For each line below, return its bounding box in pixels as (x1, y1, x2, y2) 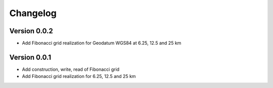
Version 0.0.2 (9, 27, 53, 35)
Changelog (9, 8, 57, 19)
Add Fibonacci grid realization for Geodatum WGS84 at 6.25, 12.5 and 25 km (22, 40, 181, 46)
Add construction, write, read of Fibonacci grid (22, 66, 120, 72)
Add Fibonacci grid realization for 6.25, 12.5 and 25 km (22, 73, 136, 79)
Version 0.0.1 (9, 53, 52, 61)
